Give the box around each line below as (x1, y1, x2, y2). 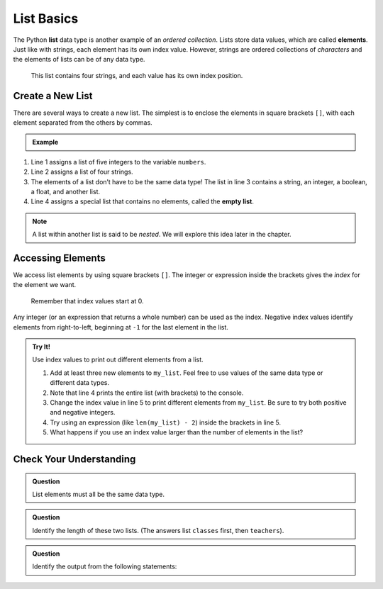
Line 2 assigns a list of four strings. (30, 167, 134, 176)
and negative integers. (50, 408, 116, 417)
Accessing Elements (13, 252, 106, 264)
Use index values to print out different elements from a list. (32, 355, 204, 364)
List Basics (13, 11, 79, 26)
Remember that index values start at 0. (30, 296, 145, 305)
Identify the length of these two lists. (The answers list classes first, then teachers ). (32, 526, 284, 534)
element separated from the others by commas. (13, 118, 152, 127)
